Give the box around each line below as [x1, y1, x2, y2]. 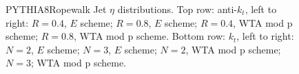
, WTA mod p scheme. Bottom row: [73, 29, 225, 43]
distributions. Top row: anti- [117, 2, 238, 16]
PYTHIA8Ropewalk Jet [6, 2, 107, 16]
